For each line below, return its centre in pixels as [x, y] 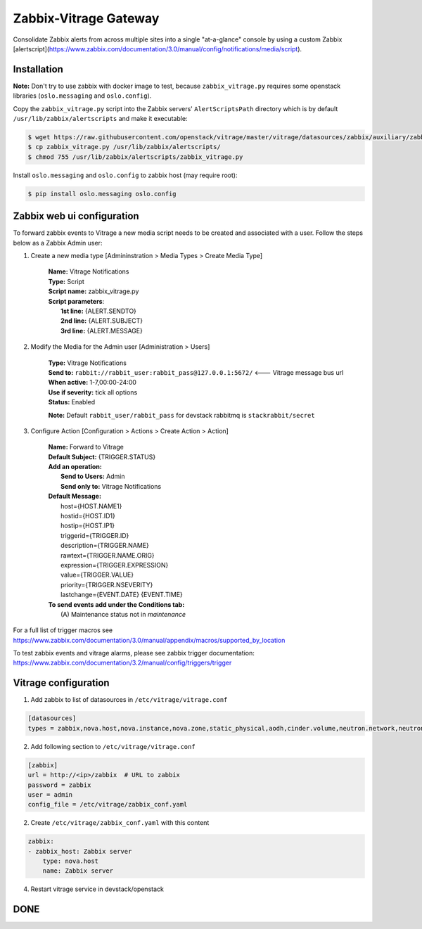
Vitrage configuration [61, 683]
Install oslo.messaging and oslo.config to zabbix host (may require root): [125, 175]
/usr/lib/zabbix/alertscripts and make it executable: [100, 119]
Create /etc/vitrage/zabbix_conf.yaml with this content [120, 823]
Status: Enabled [72, 402]
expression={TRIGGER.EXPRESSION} [115, 565]
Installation [38, 69]
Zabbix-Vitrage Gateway [86, 18]
